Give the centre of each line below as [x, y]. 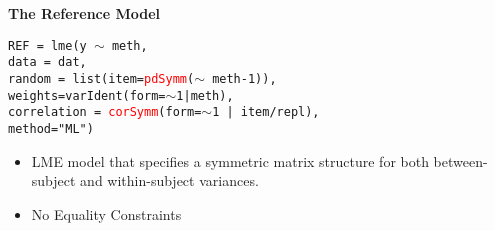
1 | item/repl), [266, 112]
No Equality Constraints [106, 213]
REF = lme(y [47, 45]
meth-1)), [244, 78]
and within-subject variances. [169, 180]
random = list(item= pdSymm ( [101, 78]
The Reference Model [84, 13]
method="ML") [51, 128]
